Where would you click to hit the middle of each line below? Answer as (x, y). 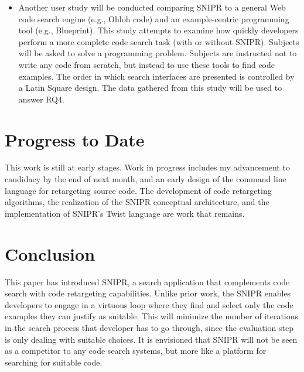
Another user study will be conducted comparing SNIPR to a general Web (152, 7)
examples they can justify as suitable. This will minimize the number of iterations (152, 316)
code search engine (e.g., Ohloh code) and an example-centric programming (154, 18)
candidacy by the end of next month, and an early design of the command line (146, 179)
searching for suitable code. (54, 362)
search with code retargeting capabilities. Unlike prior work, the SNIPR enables (148, 293)
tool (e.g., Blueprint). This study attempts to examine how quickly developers (158, 30)
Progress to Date (75, 139)
